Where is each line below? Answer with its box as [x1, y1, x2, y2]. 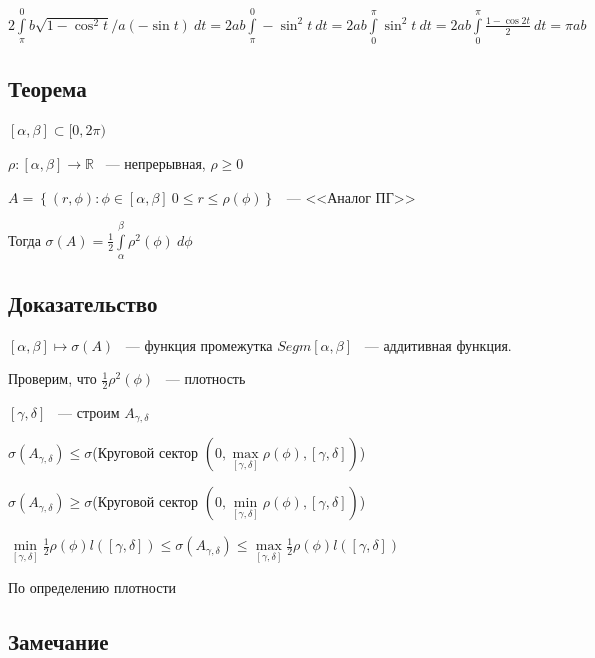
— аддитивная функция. [364, 334, 512, 355]
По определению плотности [8, 576, 177, 597]
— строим [58, 401, 120, 422]
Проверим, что [8, 368, 97, 389]
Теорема [8, 72, 87, 103]
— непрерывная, [105, 152, 206, 173]
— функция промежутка [125, 334, 273, 355]
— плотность [165, 368, 246, 389]
